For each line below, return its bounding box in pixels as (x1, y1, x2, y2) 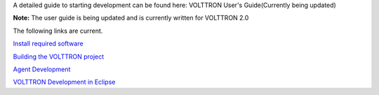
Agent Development (13, 65, 71, 73)
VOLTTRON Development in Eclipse (13, 78, 116, 87)
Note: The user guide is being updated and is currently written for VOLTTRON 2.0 (13, 14, 249, 22)
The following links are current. (13, 27, 103, 35)
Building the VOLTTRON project (13, 52, 105, 61)
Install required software (13, 39, 84, 48)
